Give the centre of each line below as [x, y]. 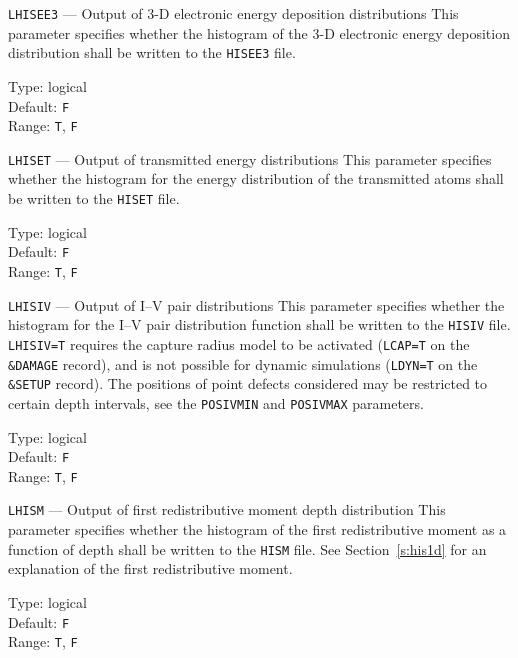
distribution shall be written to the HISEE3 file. [152, 52]
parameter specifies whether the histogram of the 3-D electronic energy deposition [259, 32]
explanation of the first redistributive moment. [150, 568]
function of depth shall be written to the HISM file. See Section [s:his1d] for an [247, 548]
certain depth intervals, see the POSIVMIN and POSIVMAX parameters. [216, 402]
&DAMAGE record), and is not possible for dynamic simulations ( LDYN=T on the [243, 363]
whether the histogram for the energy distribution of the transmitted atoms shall [256, 178]
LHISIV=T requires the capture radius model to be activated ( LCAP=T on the [239, 343]
